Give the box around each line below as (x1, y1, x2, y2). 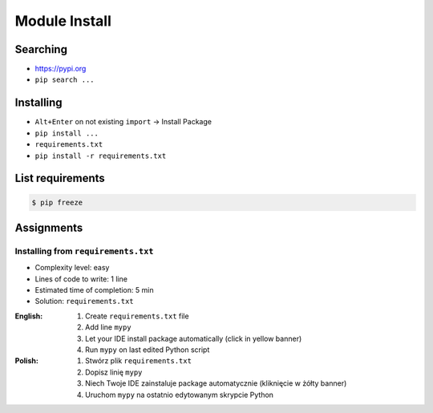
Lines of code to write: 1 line (34, 273, 128, 284)
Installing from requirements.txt (14, 245, 154, 257)
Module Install (14, 12, 112, 30)
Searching (14, 43, 68, 56)
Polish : (14, 356, 39, 366)
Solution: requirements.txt (34, 297, 134, 306)
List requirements (14, 172, 106, 185)
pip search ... (34, 75, 95, 84)
